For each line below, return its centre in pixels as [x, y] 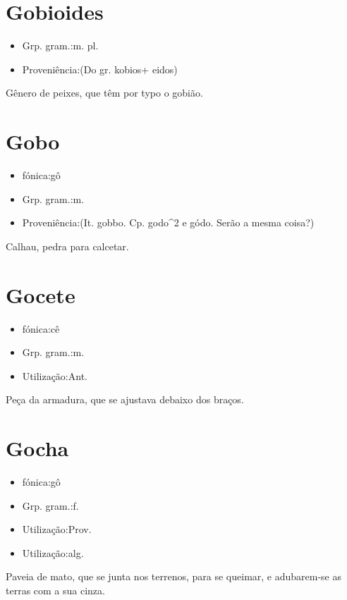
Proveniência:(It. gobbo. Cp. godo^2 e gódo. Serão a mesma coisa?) [168, 222]
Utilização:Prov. [57, 529]
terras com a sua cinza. [55, 590]
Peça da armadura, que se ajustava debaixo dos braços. [125, 399]
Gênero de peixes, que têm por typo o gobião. [104, 93]
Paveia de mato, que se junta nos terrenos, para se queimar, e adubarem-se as [174, 576]
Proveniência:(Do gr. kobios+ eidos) [100, 69]
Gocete [41, 294]
